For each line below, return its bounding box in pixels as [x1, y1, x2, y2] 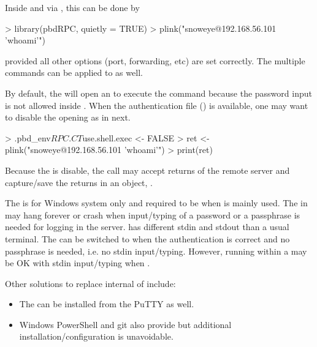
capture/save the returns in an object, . [5, 176, 153, 188]
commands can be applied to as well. [5, 66, 143, 79]
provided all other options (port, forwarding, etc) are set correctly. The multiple [5, 54, 305, 67]
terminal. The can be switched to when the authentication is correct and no [5, 232, 290, 245]
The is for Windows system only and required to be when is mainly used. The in [5, 196, 308, 209]
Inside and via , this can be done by [5, 1, 140, 13]
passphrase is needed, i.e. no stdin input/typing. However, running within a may [5, 244, 307, 257]
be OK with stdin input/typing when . [5, 256, 150, 269]
